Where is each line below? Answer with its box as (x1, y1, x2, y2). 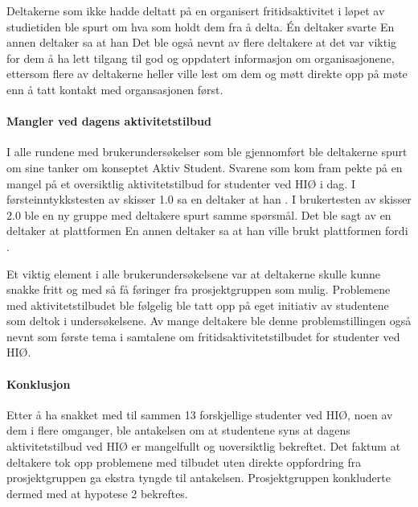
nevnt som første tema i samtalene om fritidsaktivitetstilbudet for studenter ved (6, 328, 400, 344)
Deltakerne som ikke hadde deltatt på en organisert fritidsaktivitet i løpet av (6, 2, 385, 19)
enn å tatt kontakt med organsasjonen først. (6, 80, 223, 97)
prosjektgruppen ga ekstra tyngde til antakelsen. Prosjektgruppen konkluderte (6, 469, 391, 486)
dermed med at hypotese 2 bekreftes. (6, 484, 188, 501)
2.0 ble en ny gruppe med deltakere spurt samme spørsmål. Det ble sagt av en (6, 206, 391, 223)
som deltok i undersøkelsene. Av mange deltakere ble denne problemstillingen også (6, 312, 412, 329)
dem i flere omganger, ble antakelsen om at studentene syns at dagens (6, 422, 350, 439)
